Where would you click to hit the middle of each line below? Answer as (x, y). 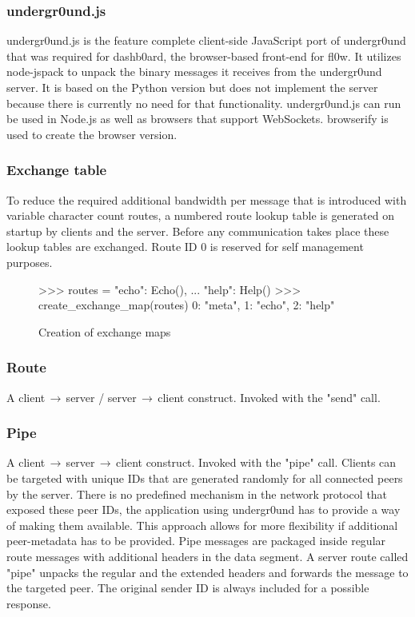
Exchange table (57, 170)
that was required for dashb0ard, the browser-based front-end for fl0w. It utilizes (204, 56)
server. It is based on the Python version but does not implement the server (192, 87)
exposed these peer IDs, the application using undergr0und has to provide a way (204, 510)
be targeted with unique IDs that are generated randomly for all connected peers (205, 478)
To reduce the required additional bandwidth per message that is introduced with (207, 199)
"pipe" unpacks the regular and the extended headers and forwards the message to (207, 572)
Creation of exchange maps (105, 331)
